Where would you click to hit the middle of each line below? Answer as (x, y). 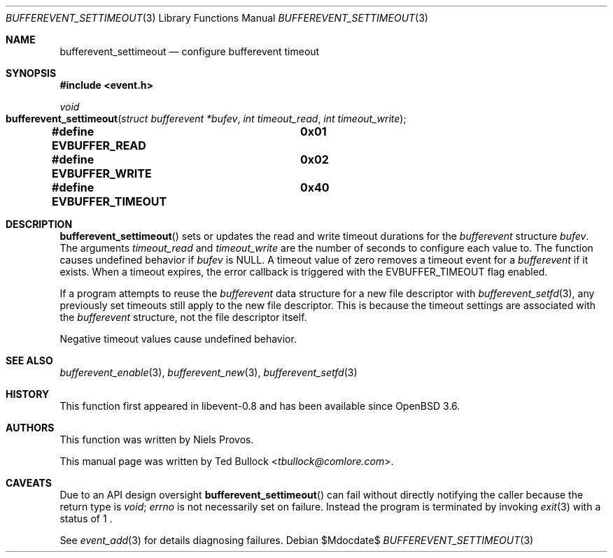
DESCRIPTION (39, 224)
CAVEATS (29, 483)
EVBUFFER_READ (99, 145)
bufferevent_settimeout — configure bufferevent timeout (190, 51)
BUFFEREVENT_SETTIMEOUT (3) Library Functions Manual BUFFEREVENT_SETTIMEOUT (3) (217, 18)
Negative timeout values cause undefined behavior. (178, 339)
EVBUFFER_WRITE (102, 173)
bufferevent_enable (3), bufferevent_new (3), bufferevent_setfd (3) (209, 372)
